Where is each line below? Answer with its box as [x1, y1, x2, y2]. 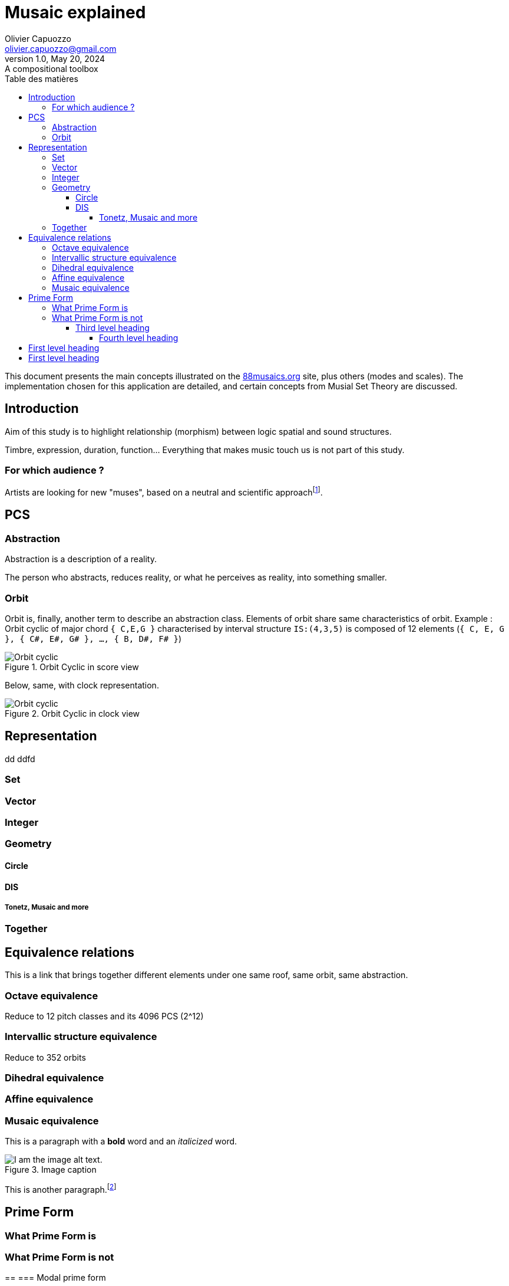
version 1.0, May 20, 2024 [5, 53, 105, 64]
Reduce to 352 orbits [5, 1052, 86, 1062]
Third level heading [75, 322, 150, 333]
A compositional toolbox [5, 63, 98, 74]
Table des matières [5, 73, 78, 84]
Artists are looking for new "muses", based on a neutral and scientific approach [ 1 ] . [5, 485, 323, 497]
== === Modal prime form [5, 1272, 106, 1283]
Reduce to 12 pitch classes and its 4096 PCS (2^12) [5, 1011, 204, 1021]
